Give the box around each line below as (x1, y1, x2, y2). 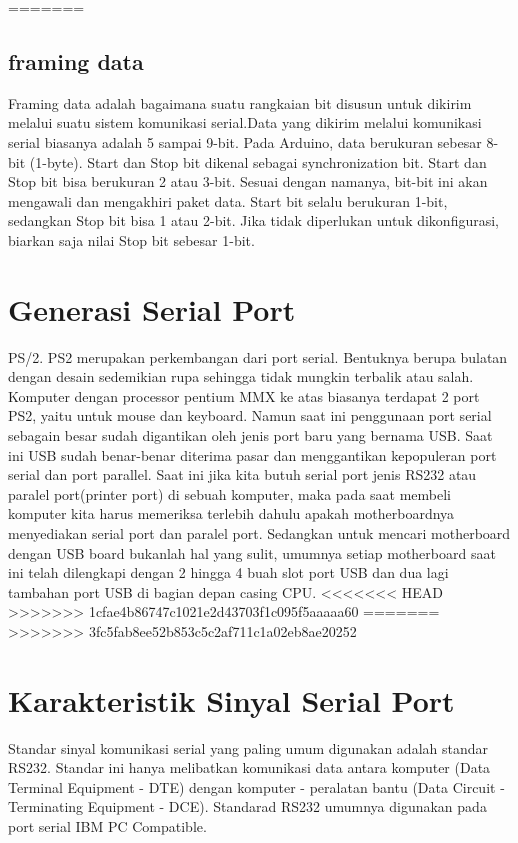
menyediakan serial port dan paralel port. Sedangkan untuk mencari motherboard (8, 523, 511, 544)
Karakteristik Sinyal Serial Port (8, 679, 455, 720)
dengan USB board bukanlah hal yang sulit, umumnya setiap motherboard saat (8, 542, 496, 563)
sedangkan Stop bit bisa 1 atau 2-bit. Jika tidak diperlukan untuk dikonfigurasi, (8, 210, 500, 231)
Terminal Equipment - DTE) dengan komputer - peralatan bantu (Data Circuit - (8, 776, 505, 797)
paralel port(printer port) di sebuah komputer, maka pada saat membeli (8, 483, 451, 504)
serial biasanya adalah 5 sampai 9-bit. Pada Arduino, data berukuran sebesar (8, 131, 482, 152)
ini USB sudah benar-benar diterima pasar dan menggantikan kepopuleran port (8, 444, 497, 465)
